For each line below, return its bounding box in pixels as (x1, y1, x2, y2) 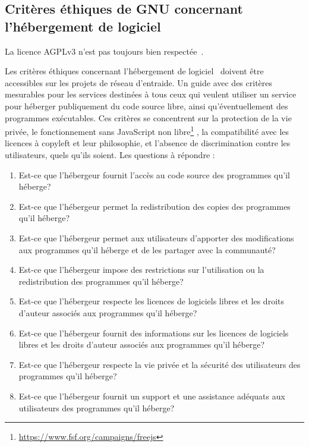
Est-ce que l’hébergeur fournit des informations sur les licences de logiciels (18, 326, 289, 339)
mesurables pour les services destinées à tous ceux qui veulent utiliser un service (5, 88, 297, 100)
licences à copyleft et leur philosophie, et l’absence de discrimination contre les (5, 137, 291, 149)
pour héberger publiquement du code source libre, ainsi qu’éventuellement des (5, 99, 288, 112)
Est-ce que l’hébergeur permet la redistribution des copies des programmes (18, 200, 291, 212)
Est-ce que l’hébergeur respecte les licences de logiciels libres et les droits (18, 295, 284, 307)
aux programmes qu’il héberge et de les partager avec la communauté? (18, 243, 276, 256)
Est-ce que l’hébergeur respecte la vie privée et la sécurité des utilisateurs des (18, 358, 301, 370)
